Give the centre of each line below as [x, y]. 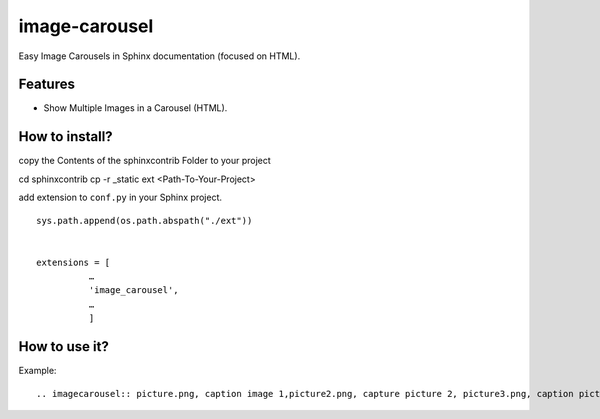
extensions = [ [73, 262]
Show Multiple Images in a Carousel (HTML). [135, 108]
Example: [37, 371]
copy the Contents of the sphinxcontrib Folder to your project [145, 161]
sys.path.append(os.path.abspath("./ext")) [144, 220]
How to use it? [63, 346]
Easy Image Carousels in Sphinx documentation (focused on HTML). [159, 56]
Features [46, 84]
